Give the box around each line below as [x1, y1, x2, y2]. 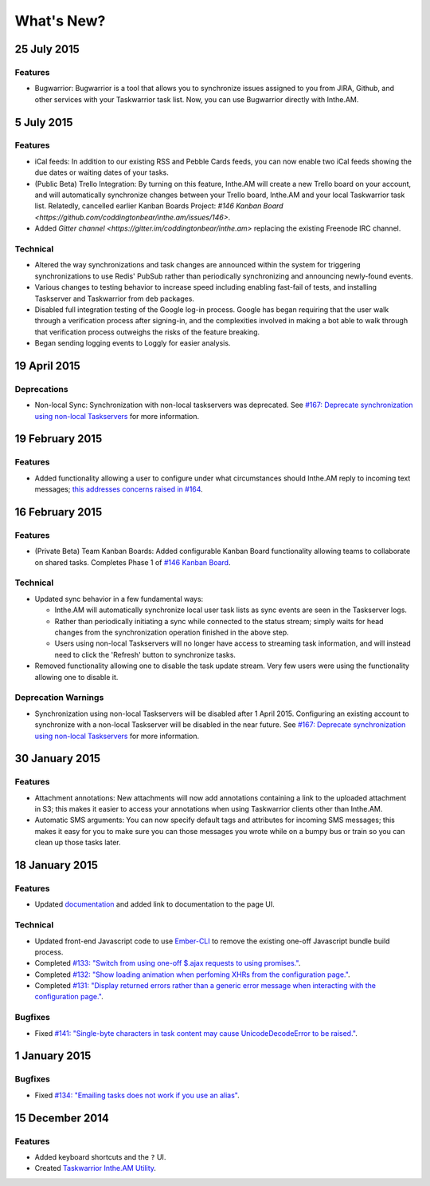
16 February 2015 [14, 505, 103, 519]
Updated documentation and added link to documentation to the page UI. [34, 899, 275, 909]
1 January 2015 [14, 1050, 92, 1063]
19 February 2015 [14, 432, 103, 446]
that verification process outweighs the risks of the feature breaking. [34, 327, 260, 337]
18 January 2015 [14, 859, 99, 872]
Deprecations [14, 383, 68, 394]
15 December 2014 [14, 1111, 109, 1125]
